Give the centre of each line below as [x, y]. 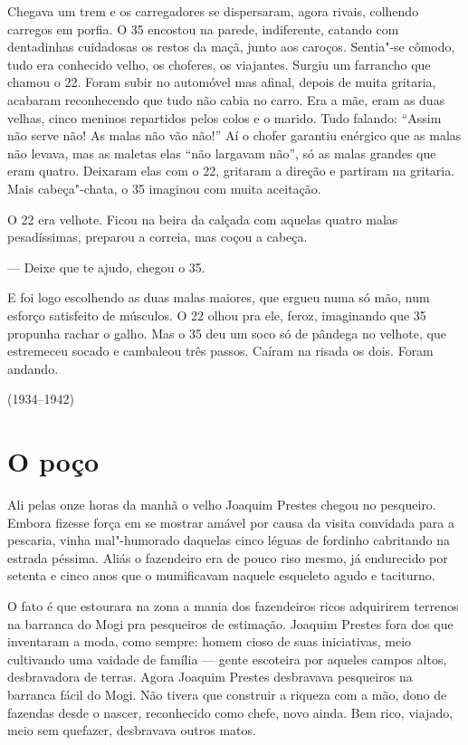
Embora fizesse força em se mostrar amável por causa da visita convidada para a [231, 522]
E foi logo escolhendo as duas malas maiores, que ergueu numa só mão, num [219, 297]
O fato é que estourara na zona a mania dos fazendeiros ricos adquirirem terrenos [233, 605]
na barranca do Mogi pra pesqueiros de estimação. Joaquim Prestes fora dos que [230, 623]
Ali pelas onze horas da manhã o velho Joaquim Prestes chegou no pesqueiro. [222, 504]
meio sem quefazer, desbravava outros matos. [132, 730]
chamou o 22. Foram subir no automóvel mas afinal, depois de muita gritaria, [222, 82]
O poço [53, 461]
